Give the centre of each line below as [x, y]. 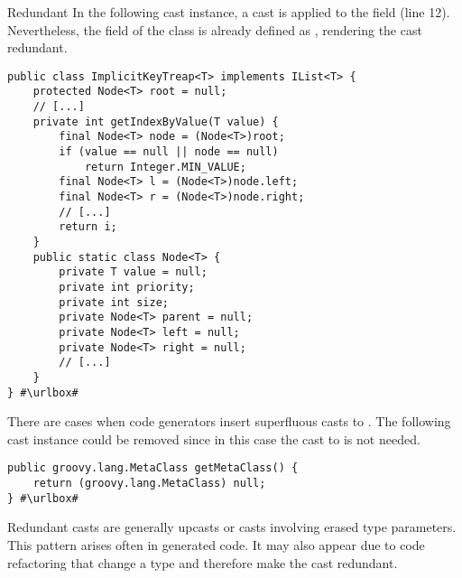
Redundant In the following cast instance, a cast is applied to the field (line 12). [229, 12]
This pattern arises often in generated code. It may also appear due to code [216, 544]
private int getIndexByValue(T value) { [156, 121]
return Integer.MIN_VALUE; [165, 167]
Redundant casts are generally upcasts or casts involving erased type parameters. [232, 527]
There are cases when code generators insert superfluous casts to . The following [229, 421]
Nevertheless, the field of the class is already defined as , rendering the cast [215, 29]
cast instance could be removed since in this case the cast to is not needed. [214, 438]
